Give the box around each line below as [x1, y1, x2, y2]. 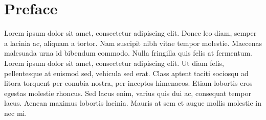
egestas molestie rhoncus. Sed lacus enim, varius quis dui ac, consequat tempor [4, 87, 251, 98]
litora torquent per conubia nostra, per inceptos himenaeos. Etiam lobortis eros [4, 78, 253, 88]
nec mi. [4, 107, 27, 118]
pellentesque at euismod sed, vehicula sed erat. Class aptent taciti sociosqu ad [4, 67, 249, 78]
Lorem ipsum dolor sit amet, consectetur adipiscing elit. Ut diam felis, [4, 57, 225, 68]
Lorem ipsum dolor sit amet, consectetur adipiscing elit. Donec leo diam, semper [4, 28, 257, 38]
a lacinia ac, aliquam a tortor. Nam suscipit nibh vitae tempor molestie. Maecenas [4, 37, 262, 48]
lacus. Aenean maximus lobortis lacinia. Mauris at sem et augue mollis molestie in [4, 98, 262, 108]
